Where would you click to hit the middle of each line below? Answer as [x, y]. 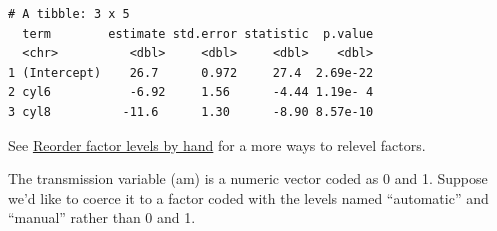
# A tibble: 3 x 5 [69, 14]
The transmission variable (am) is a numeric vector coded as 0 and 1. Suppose [248, 178]
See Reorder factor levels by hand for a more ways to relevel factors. [217, 144]
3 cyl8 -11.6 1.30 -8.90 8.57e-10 [191, 111]
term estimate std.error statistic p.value [198, 33]
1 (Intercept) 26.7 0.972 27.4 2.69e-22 [191, 72]
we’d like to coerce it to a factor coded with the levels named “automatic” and [248, 197]
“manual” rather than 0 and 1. [102, 217]
